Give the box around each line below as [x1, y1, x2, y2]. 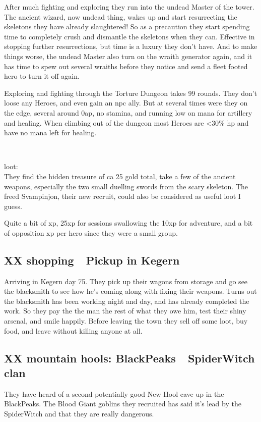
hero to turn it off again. [4, 71, 80, 81]
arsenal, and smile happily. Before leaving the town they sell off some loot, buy [4, 315, 248, 326]
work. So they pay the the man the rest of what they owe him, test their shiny [4, 305, 246, 316]
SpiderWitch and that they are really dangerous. [4, 408, 154, 419]
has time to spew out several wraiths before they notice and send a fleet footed [4, 61, 248, 71]
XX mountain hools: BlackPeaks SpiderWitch [4, 350, 255, 365]
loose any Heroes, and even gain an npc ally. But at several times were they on [4, 97, 248, 108]
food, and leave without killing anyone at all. [4, 325, 143, 336]
